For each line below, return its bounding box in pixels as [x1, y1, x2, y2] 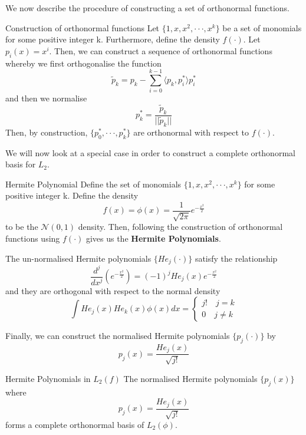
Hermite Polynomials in [5, 372, 91, 384]
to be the [5, 220, 38, 233]
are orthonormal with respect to [133, 126, 249, 138]
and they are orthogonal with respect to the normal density [5, 284, 221, 296]
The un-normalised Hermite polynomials [5, 252, 152, 264]
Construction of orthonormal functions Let [5, 21, 160, 34]
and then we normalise [5, 92, 87, 104]
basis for [5, 158, 36, 170]
